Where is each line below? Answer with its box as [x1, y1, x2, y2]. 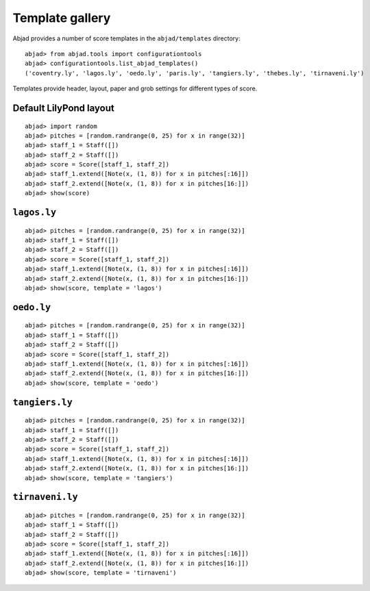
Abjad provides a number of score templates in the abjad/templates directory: [12, 34, 241, 42]
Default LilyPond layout [12, 102, 114, 114]
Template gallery [12, 10, 111, 25]
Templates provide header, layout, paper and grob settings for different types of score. [12, 84, 258, 92]
